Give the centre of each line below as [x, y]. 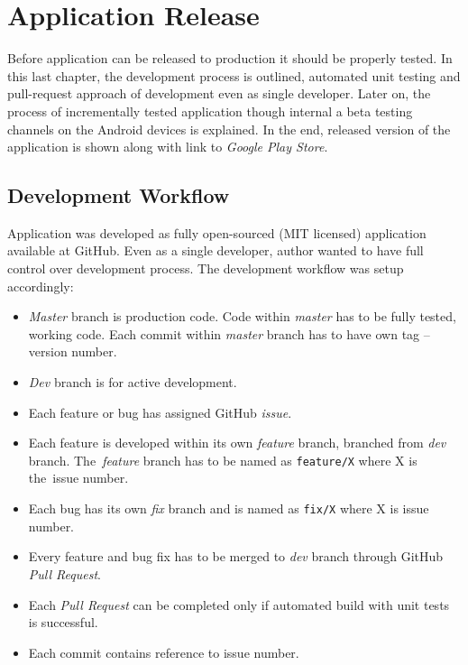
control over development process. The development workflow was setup [206, 268]
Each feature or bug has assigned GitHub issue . [160, 412]
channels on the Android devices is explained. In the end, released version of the [229, 129]
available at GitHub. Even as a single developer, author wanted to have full [216, 250]
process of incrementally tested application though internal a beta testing [210, 111]
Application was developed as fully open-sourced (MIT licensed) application [217, 232]
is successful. [63, 622]
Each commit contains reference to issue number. [164, 652]
